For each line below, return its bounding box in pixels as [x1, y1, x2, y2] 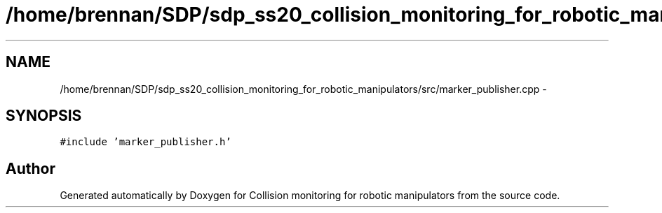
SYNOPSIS [6, 107, 82, 125]
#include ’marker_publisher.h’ [60, 136, 231, 148]
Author [6, 159, 55, 177]
